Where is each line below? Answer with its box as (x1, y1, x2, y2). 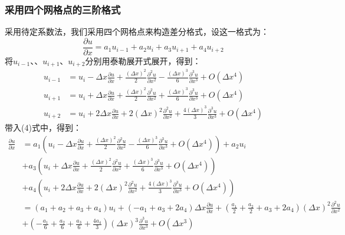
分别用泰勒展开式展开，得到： (85, 54, 201, 67)
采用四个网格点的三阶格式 (5, 2, 121, 16)
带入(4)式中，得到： (5, 121, 81, 134)
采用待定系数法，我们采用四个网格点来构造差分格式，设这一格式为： (5, 25, 269, 38)
